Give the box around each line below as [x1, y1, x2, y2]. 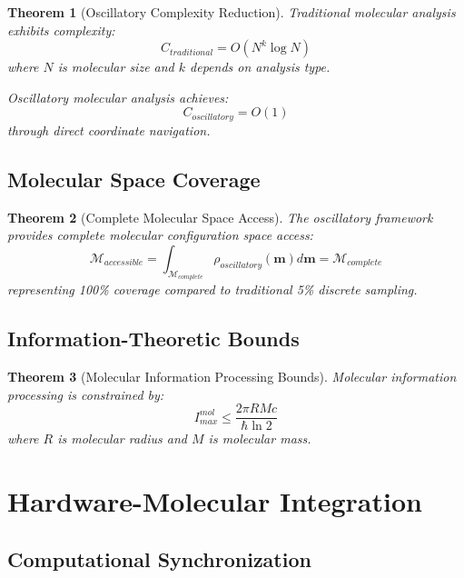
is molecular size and [57, 57, 174, 76]
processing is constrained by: [7, 384, 164, 404]
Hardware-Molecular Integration [7, 483, 422, 520]
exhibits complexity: [7, 20, 115, 39]
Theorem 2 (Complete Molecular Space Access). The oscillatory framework [7, 207, 433, 226]
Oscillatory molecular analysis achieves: [7, 87, 229, 106]
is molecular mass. [208, 429, 311, 448]
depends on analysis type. [190, 57, 331, 76]
